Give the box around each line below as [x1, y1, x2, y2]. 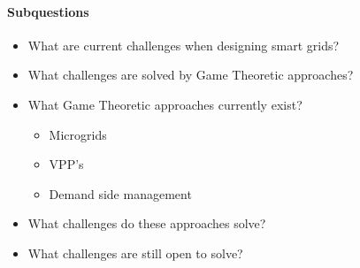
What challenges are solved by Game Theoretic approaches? [27, 65, 354, 84]
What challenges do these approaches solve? [27, 214, 266, 233]
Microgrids [49, 125, 107, 143]
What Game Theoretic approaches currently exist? [27, 95, 303, 113]
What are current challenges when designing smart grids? [27, 35, 340, 54]
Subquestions [7, 2, 89, 20]
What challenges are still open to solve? [27, 243, 243, 262]
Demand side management [49, 184, 192, 203]
